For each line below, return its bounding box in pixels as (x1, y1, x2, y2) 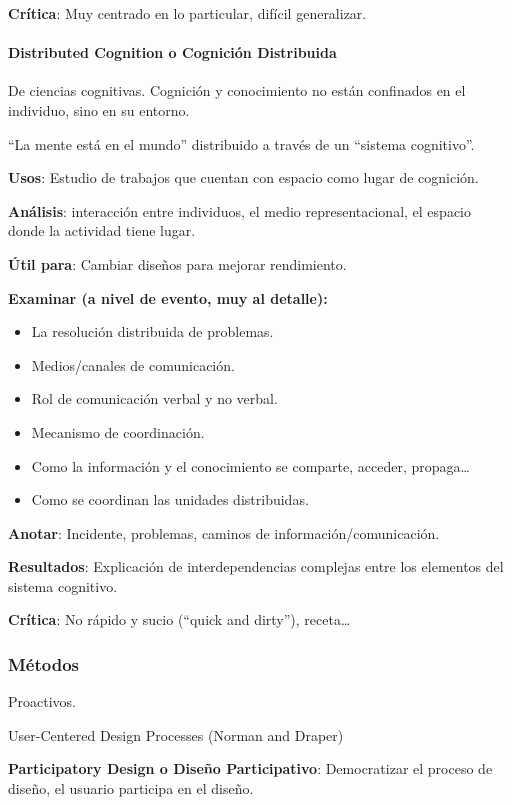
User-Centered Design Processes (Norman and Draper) (8, 724, 344, 745)
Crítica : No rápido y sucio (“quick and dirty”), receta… (8, 609, 351, 630)
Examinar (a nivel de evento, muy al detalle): (8, 287, 328, 308)
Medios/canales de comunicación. (31, 354, 235, 375)
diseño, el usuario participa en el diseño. (8, 778, 254, 799)
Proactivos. (8, 691, 76, 712)
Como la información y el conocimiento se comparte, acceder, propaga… (31, 455, 470, 476)
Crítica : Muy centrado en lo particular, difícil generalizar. (8, 3, 367, 23)
